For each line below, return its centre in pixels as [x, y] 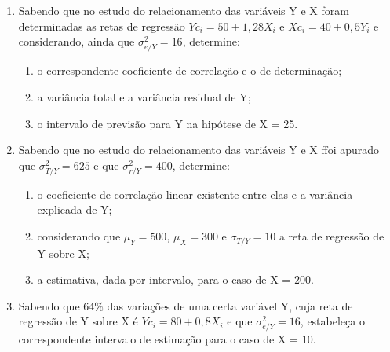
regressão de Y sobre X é [78, 321]
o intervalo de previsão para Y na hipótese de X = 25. [168, 123]
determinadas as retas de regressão [102, 26]
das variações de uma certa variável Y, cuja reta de [230, 305]
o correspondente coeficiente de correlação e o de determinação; [190, 70]
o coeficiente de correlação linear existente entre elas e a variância [195, 194]
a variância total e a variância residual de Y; [144, 96]
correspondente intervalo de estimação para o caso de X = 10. [167, 339]
